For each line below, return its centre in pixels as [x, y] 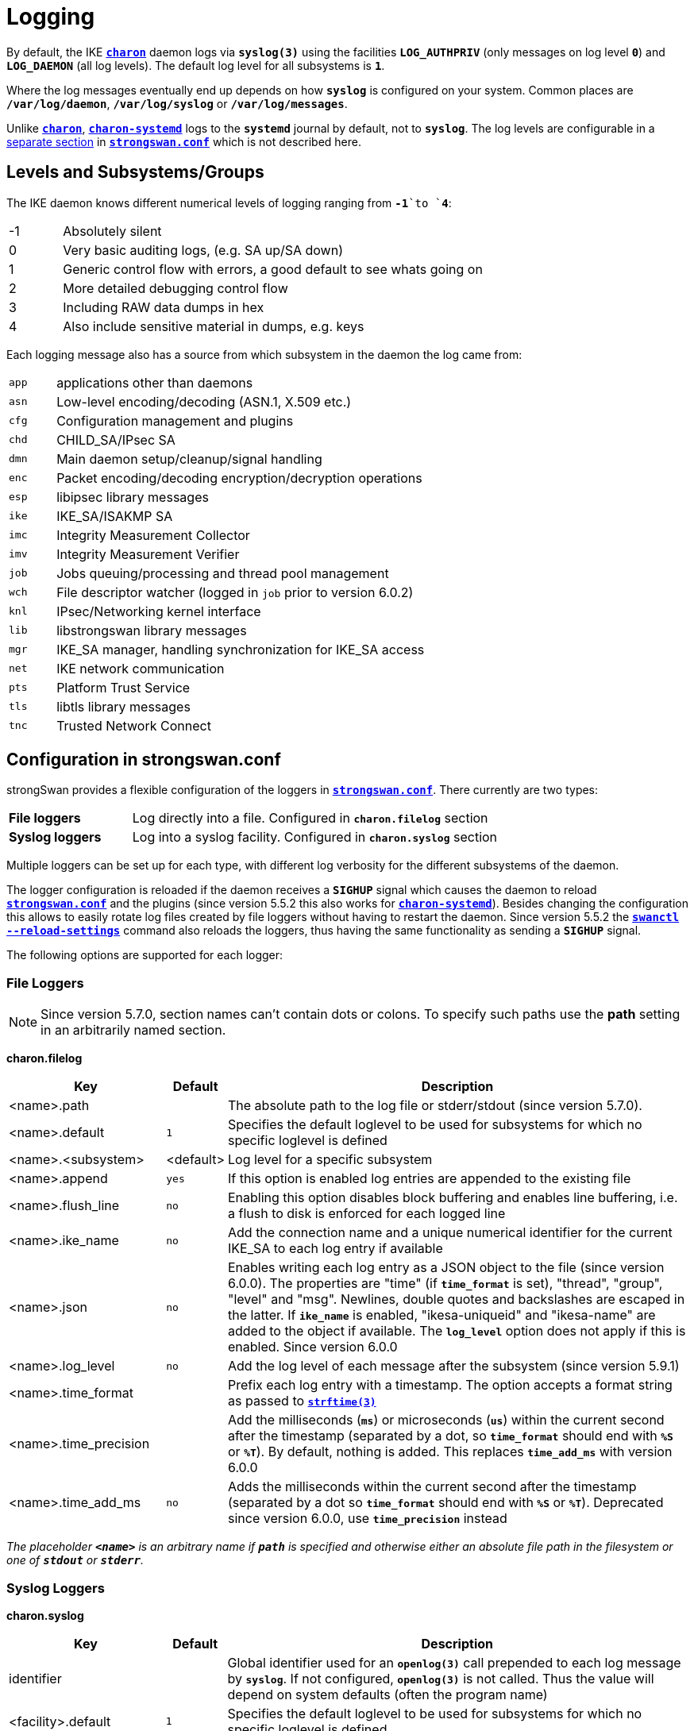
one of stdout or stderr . [75, 1560]
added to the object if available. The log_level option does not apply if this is [457, 1331]
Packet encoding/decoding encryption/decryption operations [239, 478]
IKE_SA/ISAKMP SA [115, 516]
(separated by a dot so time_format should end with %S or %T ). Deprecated [446, 1503]
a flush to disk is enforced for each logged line [367, 1214]
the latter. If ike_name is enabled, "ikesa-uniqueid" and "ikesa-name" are [442, 1315]
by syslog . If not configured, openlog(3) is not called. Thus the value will [441, 1678]
